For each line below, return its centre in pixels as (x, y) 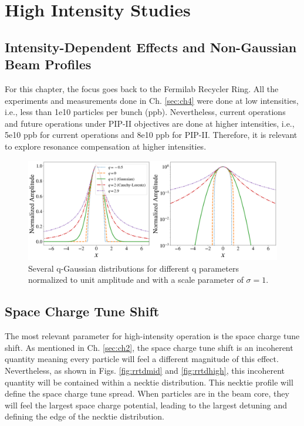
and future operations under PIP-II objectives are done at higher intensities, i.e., (150, 123)
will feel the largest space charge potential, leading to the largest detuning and (146, 405)
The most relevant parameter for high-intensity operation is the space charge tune (152, 336)
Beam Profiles (48, 64)
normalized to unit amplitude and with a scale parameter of (136, 280)
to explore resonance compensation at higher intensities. (106, 146)
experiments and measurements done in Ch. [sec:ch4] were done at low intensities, (152, 100)
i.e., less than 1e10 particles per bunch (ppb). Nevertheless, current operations (145, 112)
